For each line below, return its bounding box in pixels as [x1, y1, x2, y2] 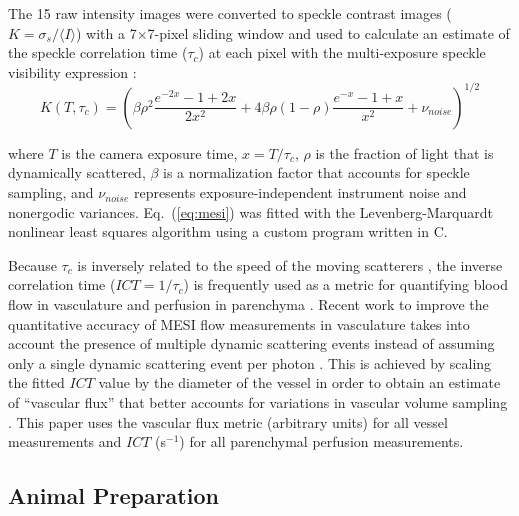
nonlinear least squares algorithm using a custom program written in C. [8, 221, 448, 242]
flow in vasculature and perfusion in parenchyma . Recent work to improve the [8, 294, 489, 315]
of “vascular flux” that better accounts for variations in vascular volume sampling [8, 392, 508, 412]
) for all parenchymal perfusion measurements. [179, 431, 464, 452]
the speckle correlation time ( [8, 42, 188, 63]
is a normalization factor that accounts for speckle [163, 162, 470, 183]
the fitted [8, 372, 65, 393]
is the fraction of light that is [315, 142, 494, 163]
